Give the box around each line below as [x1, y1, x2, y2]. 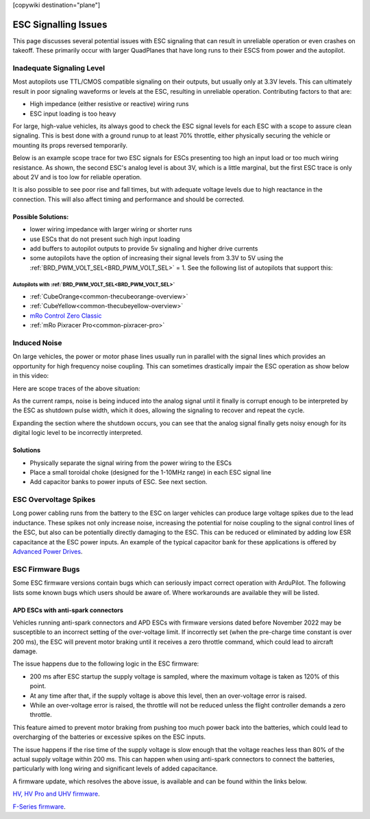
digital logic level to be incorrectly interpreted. [12, 429, 143, 437]
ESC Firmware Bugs [12, 564, 80, 574]
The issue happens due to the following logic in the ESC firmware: [12, 659, 199, 668]
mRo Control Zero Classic [29, 312, 102, 320]
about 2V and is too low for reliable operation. [12, 173, 142, 181]
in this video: [12, 372, 49, 380]
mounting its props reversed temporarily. [12, 141, 128, 149]
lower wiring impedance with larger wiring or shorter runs [29, 225, 193, 234]
